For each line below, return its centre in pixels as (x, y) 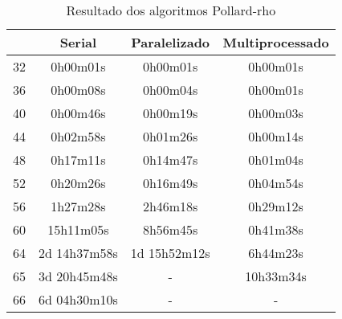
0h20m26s (78, 183)
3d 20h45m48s (78, 276)
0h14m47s (170, 159)
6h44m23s (276, 253)
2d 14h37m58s (78, 253)
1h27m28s (78, 206)
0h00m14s (276, 136)
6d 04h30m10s (78, 299)
